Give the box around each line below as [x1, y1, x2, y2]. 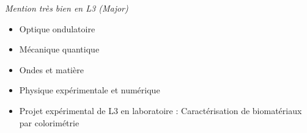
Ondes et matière [19, 63, 84, 76]
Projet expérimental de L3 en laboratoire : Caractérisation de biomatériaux [19, 104, 302, 117]
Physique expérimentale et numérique [19, 84, 160, 96]
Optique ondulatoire [19, 22, 95, 35]
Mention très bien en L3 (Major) [5, 2, 128, 14]
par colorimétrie [19, 116, 80, 129]
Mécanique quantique [19, 43, 100, 56]
